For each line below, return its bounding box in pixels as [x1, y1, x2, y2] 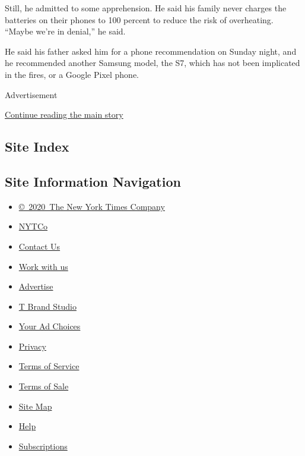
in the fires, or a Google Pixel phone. [5, 68, 139, 80]
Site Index [5, 137, 69, 156]
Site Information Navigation [5, 172, 181, 190]
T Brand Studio [18, 300, 77, 312]
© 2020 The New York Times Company [18, 200, 165, 212]
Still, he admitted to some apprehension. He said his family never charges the [5, 2, 287, 14]
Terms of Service [18, 360, 80, 372]
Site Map [18, 400, 52, 412]
